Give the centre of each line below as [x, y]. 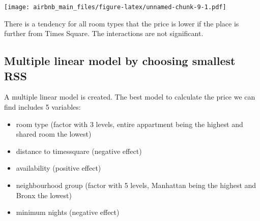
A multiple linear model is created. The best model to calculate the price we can [130, 97]
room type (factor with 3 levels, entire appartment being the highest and [129, 124]
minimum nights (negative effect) [68, 212]
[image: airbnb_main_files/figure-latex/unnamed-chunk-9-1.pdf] [115, 7]
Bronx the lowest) [44, 195]
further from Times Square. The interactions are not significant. [104, 33]
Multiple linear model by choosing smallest [120, 61]
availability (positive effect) [59, 168]
